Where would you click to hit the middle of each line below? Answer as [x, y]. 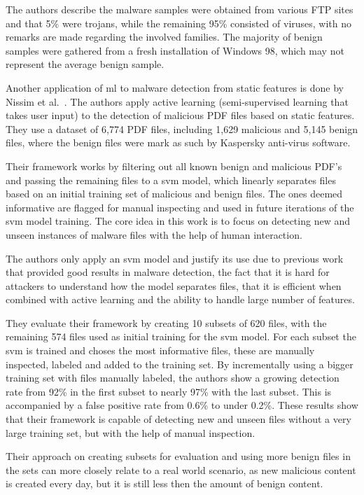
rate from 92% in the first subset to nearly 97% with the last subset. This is [169, 391]
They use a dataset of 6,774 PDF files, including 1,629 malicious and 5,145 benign [182, 128]
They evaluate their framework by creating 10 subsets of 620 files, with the [166, 322]
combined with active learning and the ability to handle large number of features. [180, 299]
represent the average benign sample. [85, 64]
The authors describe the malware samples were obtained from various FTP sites [180, 9]
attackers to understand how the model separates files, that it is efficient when [174, 285]
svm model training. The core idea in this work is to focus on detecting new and [178, 221]
